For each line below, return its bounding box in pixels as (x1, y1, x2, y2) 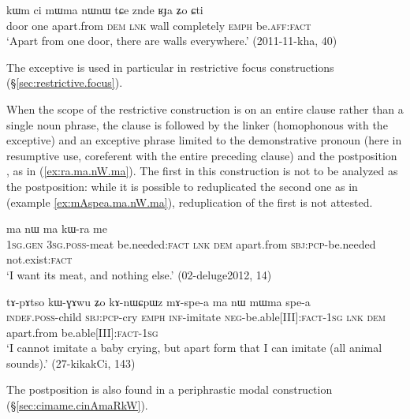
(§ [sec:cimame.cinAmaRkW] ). (6, 397, 148, 413)
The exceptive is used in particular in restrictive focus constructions (6, 58, 334, 75)
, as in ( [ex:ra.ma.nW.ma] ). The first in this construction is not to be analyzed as (6, 163, 398, 179)
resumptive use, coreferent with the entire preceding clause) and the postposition (6, 147, 397, 163)
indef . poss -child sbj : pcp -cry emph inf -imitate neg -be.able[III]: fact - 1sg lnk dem (6, 309, 386, 325)
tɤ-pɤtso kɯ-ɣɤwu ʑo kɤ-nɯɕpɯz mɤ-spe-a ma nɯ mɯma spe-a (6, 293, 311, 309)
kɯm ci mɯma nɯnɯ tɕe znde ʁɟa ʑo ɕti (6, 2, 203, 17)
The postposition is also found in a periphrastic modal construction (6, 381, 333, 398)
